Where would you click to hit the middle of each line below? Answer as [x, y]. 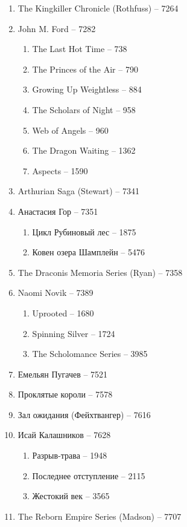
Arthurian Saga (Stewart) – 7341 [78, 191]
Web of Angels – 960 [70, 130]
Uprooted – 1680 [63, 313]
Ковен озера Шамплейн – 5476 [88, 252]
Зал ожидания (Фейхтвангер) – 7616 [84, 414]
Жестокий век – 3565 [71, 496]
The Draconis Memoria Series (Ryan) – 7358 [100, 272]
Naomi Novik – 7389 [55, 293]
